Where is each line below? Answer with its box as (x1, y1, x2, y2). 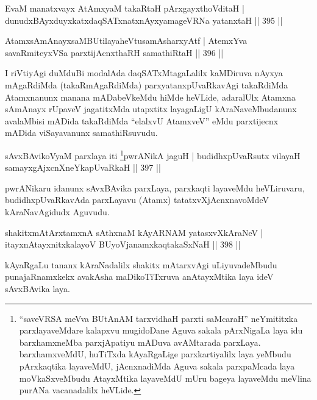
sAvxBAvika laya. (5, 282, 70, 295)
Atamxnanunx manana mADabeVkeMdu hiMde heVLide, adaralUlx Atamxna (5, 90, 296, 103)
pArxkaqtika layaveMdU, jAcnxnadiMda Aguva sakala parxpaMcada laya (19, 359, 295, 372)
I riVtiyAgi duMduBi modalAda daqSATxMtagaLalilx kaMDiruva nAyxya (5, 66, 283, 79)
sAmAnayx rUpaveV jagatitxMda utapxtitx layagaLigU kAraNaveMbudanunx (5, 102, 297, 115)
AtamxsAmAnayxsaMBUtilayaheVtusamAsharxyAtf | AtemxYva (5, 34, 248, 47)
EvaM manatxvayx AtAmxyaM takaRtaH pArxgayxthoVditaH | (5, 2, 244, 14)
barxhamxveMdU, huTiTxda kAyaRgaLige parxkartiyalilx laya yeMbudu (19, 348, 291, 360)
